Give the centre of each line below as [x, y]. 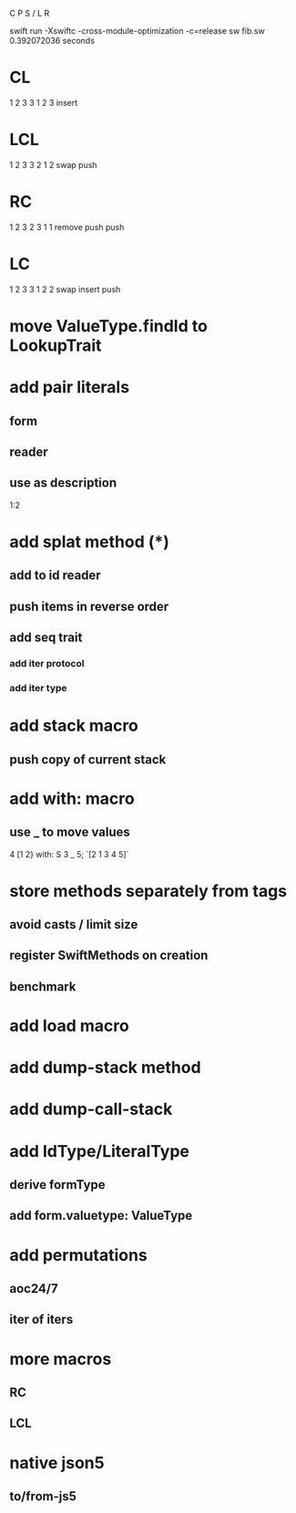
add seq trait [46, 638]
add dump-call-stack [91, 1109]
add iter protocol [47, 663]
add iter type [38, 688]
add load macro [69, 1026]
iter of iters [41, 1320]
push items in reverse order [89, 606]
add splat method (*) [90, 541]
